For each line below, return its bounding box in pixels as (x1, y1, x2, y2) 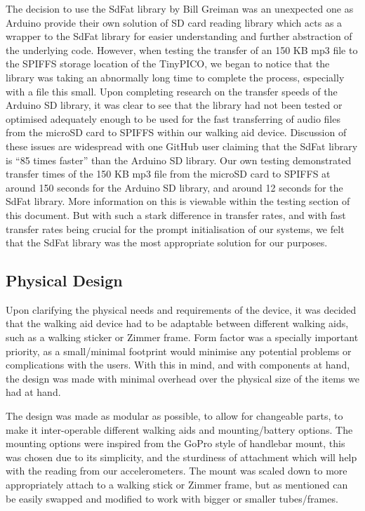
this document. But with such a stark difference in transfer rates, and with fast (6, 207, 346, 222)
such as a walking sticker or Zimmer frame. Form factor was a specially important (6, 330, 359, 345)
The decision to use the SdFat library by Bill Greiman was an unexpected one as (6, 1, 354, 15)
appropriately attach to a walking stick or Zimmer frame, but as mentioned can (6, 477, 348, 492)
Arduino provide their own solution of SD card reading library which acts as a (6, 15, 343, 29)
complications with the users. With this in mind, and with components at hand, (6, 357, 350, 372)
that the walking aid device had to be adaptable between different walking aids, (6, 316, 349, 331)
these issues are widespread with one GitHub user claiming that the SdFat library (6, 138, 358, 153)
